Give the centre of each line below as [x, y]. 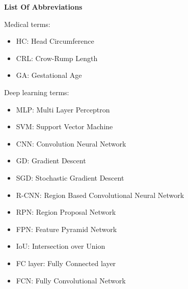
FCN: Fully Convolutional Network [71, 280]
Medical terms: [27, 24]
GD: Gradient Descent [51, 161]
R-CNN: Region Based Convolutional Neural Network [100, 195]
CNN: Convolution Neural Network [71, 143]
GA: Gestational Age [49, 75]
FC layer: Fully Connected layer [66, 263]
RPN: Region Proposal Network [66, 212]
